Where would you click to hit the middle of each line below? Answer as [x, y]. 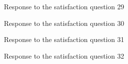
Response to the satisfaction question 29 [64, 6]
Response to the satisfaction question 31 [64, 39]
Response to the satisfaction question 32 [64, 55]
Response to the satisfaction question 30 [64, 23]
